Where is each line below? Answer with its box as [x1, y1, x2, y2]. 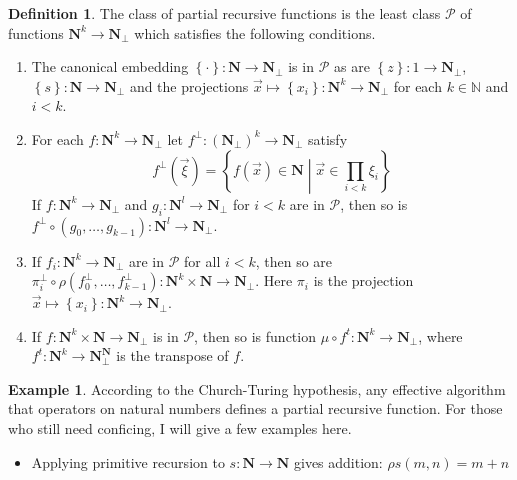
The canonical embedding [31, 56, 189, 77]
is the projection [313, 270, 414, 291]
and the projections [129, 75, 249, 96]
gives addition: [294, 451, 383, 472]
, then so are [255, 250, 333, 271]
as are [333, 56, 370, 77]
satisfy [307, 128, 348, 149]
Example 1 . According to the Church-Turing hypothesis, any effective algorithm [8, 378, 506, 399]
